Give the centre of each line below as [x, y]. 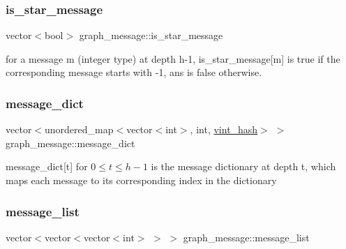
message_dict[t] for [47, 166]
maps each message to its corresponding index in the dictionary [141, 180]
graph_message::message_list [246, 237]
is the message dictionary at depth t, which [243, 166]
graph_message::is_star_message [151, 35]
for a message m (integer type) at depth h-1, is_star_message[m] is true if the [173, 58]
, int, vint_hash [224, 129]
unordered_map [79, 129]
